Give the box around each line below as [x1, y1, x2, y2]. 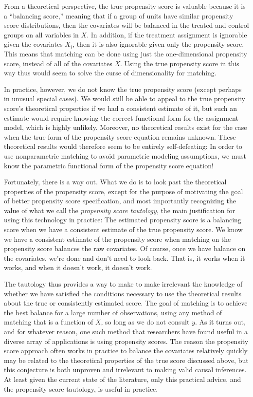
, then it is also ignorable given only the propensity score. [72, 39, 244, 49]
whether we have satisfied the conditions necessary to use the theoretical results [4, 288, 241, 298]
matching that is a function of [4, 317, 93, 327]
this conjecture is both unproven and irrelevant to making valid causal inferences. [4, 364, 247, 375]
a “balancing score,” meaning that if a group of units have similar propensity [4, 10, 234, 20]
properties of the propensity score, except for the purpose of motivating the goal [4, 186, 243, 196]
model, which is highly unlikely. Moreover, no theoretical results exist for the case [4, 122, 247, 132]
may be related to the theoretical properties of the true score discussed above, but [4, 355, 249, 365]
